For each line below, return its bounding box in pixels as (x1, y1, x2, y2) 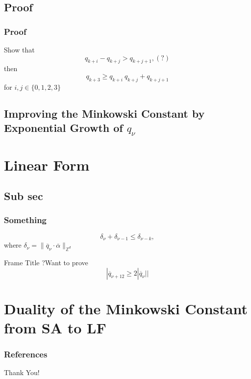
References (4, 348, 48, 360)
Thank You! (4, 367, 40, 378)
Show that (4, 45, 35, 54)
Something (4, 214, 47, 226)
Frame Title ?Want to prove (4, 257, 88, 267)
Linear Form (4, 154, 90, 175)
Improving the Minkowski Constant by (4, 105, 205, 121)
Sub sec (4, 188, 43, 203)
